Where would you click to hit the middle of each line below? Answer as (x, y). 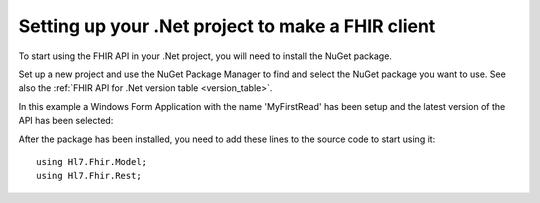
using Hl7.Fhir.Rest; (89, 176)
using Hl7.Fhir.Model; (92, 161)
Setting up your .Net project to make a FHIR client (227, 26)
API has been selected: (66, 121)
